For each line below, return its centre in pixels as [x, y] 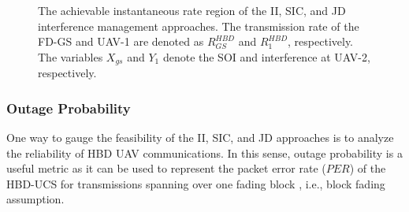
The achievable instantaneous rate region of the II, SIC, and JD [192, 10]
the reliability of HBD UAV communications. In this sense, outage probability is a [204, 152]
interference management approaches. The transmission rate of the [199, 26]
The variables [71, 56]
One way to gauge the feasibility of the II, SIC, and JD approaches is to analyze [200, 138]
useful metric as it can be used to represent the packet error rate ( [166, 168]
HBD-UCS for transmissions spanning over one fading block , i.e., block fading [196, 183]
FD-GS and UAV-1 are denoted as [121, 41]
